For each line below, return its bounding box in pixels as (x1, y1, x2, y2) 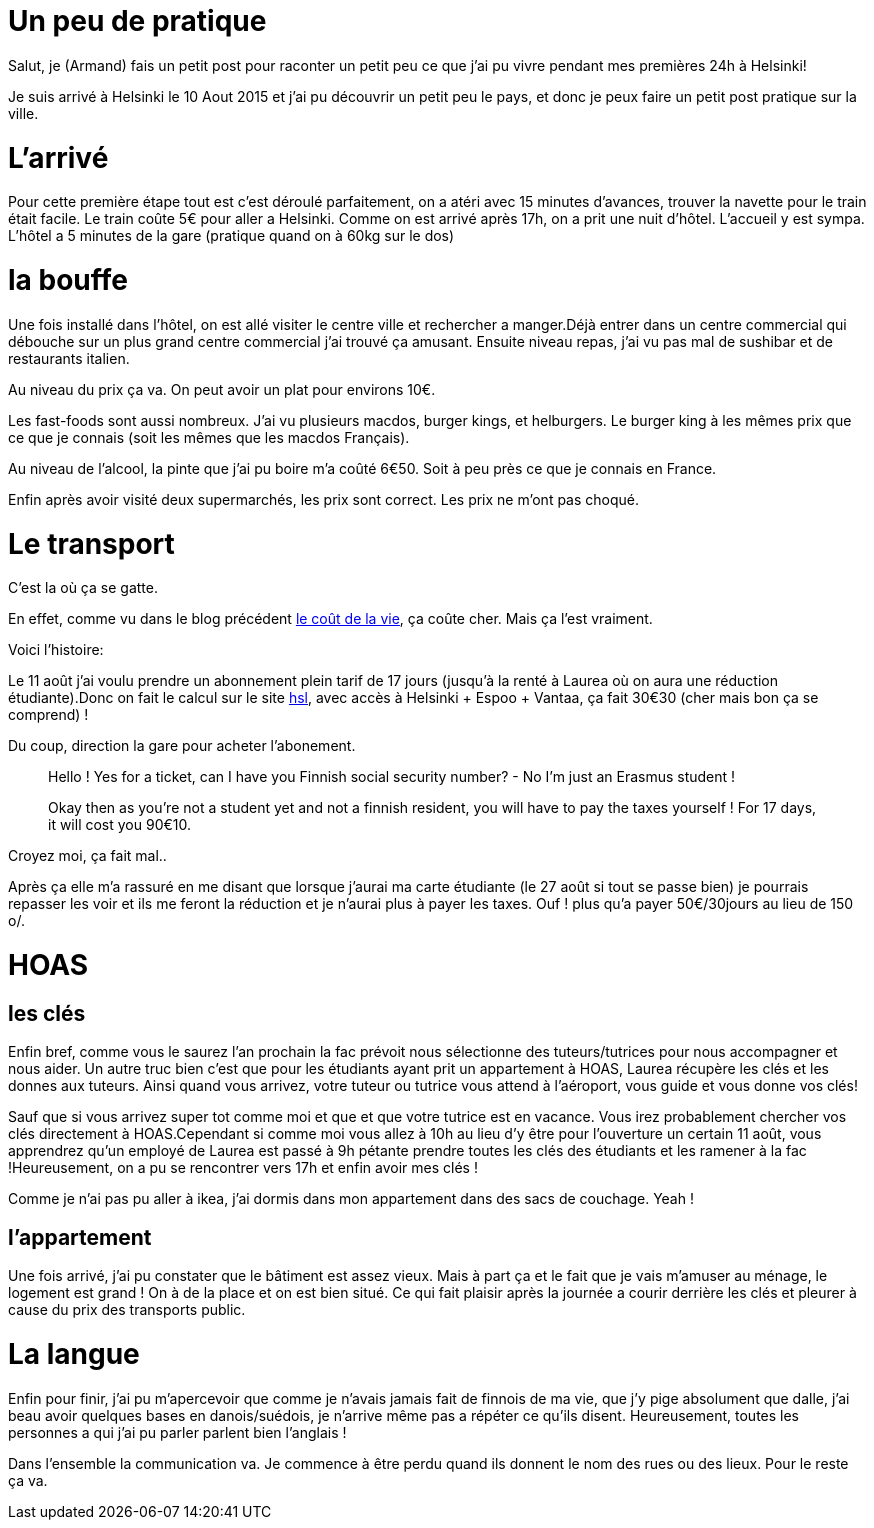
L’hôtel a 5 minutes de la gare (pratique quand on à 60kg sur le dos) (8, 227, 455, 245)
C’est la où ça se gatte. (8, 579, 158, 597)
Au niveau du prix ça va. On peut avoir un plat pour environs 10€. (8, 380, 436, 398)
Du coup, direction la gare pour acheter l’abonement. (8, 737, 356, 755)
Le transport (8, 526, 175, 561)
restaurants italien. (8, 349, 130, 367)
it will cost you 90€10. (48, 816, 192, 834)
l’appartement (8, 1224, 152, 1250)
